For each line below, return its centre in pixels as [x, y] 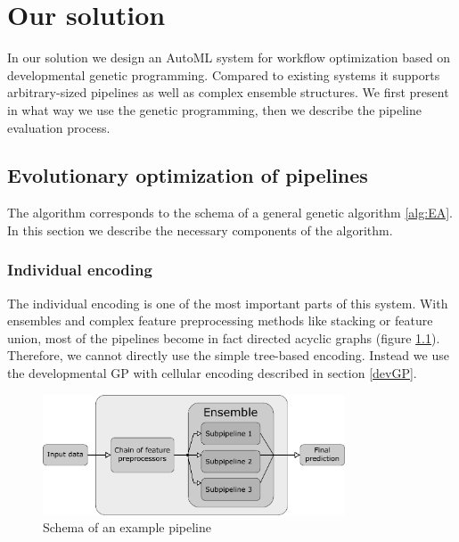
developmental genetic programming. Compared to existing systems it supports [224, 74]
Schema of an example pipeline [127, 527]
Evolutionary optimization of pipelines [188, 175]
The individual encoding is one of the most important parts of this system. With [228, 303]
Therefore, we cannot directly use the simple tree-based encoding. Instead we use [228, 355]
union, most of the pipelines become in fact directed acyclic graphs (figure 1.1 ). [224, 337]
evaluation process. [59, 127]
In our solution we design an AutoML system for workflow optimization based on [229, 57]
